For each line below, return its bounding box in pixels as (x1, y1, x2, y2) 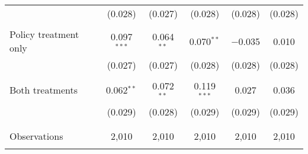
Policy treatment (9, 27, 79, 41)
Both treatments (9, 83, 78, 97)
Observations (9, 129, 63, 143)
